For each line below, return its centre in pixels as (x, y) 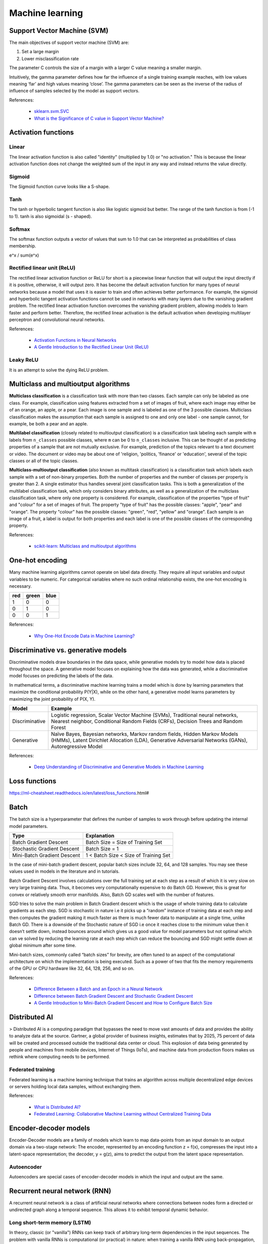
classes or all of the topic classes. (44, 461)
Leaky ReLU (24, 360)
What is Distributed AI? (57, 1107)
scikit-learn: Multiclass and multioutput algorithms (85, 546)
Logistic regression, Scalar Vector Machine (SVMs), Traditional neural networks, (144, 715)
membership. (23, 246)
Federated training (32, 1070)
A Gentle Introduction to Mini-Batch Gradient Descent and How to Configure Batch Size (123, 1003)
